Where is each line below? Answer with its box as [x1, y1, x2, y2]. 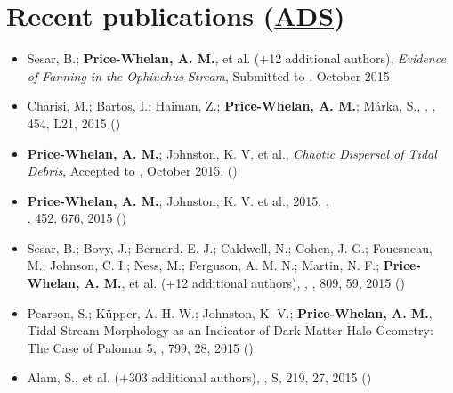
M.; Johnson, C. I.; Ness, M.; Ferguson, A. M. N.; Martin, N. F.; [27, 256, 380, 274]
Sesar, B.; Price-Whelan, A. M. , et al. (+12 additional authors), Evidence [27, 49, 446, 68]
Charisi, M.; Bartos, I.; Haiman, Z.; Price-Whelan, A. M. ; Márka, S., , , [27, 96, 436, 115]
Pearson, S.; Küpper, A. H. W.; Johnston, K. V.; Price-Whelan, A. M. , [27, 303, 433, 322]
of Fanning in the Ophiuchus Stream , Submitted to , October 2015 [27, 66, 390, 85]
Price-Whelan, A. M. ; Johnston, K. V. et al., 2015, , [27, 191, 329, 209]
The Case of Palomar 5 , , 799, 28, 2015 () [27, 338, 254, 356]
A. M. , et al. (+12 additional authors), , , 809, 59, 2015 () [84, 274, 405, 292]
